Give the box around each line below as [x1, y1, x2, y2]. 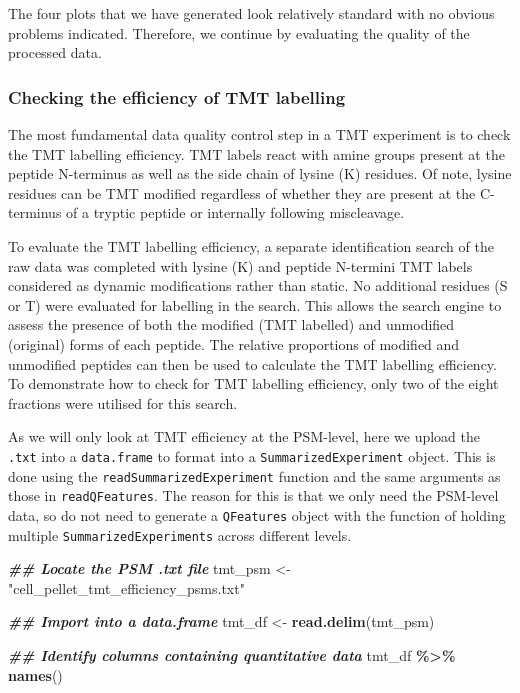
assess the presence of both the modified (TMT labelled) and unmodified [8, 314, 455, 335]
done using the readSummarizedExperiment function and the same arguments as [8, 465, 501, 486]
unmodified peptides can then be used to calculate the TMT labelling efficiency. [8, 353, 497, 374]
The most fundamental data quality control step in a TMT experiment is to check [8, 124, 511, 144]
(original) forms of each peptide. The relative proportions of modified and [8, 333, 460, 354]
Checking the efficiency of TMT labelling [8, 84, 346, 109]
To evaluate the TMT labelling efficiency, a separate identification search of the [8, 235, 494, 256]
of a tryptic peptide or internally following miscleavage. [66, 202, 405, 223]
